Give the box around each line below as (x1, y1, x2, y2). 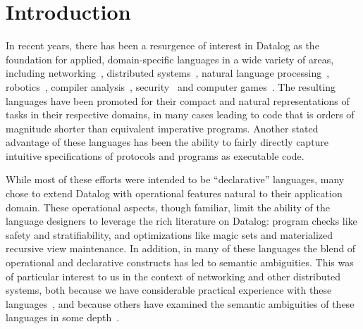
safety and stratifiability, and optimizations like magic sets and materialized (6, 227, 333, 242)
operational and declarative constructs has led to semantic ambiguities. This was (6, 255, 354, 270)
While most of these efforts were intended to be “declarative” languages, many (6, 172, 345, 187)
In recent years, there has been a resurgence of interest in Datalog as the (6, 38, 319, 53)
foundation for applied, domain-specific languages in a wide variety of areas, (6, 51, 334, 66)
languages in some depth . (6, 310, 120, 325)
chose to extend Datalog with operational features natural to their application (6, 186, 343, 201)
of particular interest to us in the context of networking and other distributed (6, 268, 340, 283)
